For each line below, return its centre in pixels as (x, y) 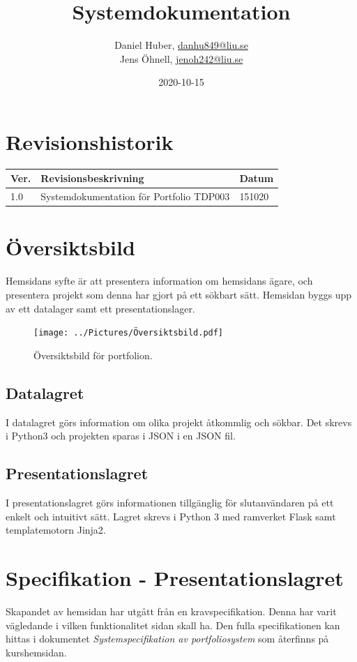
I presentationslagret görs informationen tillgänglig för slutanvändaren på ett (170, 503)
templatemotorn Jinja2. (56, 530)
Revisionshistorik (90, 141)
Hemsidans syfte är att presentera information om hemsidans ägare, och (159, 281)
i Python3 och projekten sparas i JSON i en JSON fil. (121, 436)
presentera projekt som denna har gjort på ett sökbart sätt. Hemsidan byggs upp (179, 294)
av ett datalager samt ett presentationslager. (100, 308)
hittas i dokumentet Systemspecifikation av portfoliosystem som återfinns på (167, 639)
